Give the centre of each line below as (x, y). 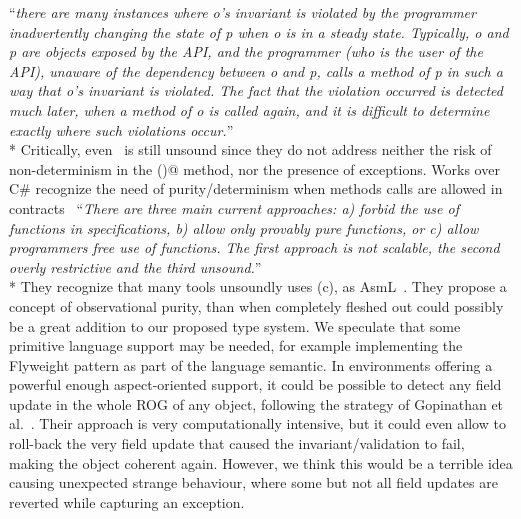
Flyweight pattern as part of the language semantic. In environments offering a (251, 364)
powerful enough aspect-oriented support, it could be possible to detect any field (255, 384)
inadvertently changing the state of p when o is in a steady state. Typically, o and (259, 31)
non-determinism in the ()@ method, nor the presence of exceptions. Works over (254, 168)
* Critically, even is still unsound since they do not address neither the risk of (250, 149)
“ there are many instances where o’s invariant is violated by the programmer (242, 12)
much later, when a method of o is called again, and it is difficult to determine (249, 109)
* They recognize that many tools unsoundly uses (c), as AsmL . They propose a (258, 286)
